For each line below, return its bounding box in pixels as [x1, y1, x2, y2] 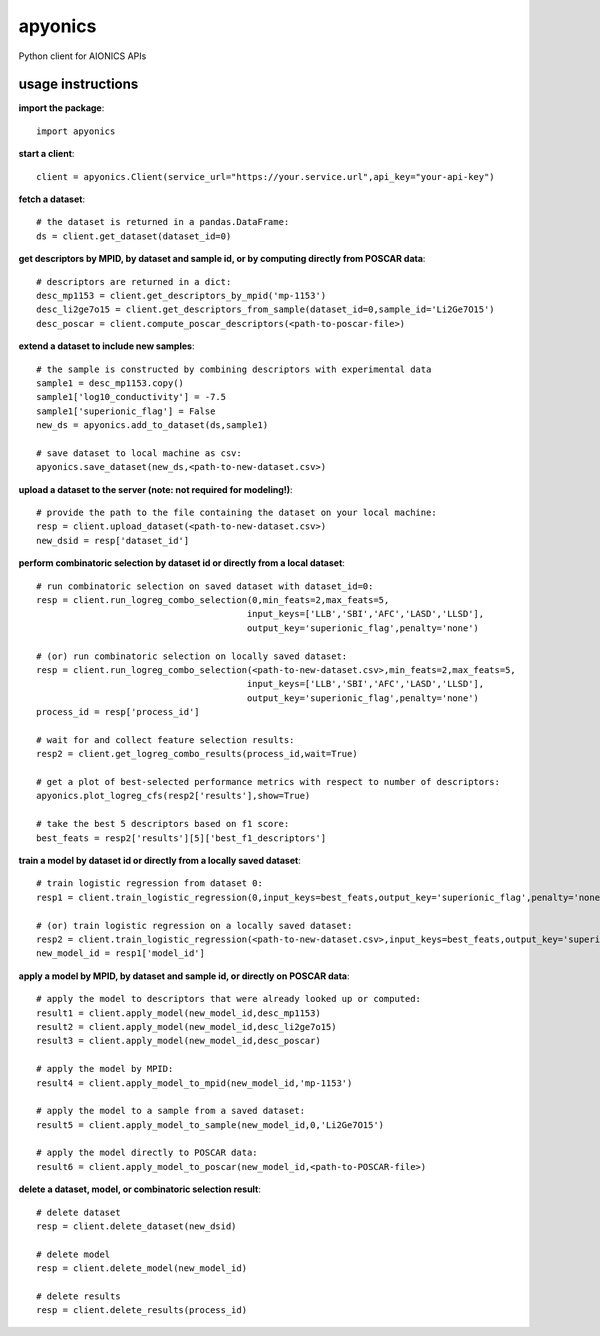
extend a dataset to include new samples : [18, 340, 195, 352]
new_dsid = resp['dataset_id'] [36, 535, 190, 546]
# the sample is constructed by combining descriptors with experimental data [36, 363, 432, 375]
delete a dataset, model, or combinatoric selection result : [18, 1183, 262, 1195]
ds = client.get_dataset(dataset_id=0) [36, 230, 232, 242]
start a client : [18, 148, 75, 160]
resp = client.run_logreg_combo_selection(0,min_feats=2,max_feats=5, [36, 595, 390, 605]
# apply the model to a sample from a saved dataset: [36, 1105, 305, 1117]
